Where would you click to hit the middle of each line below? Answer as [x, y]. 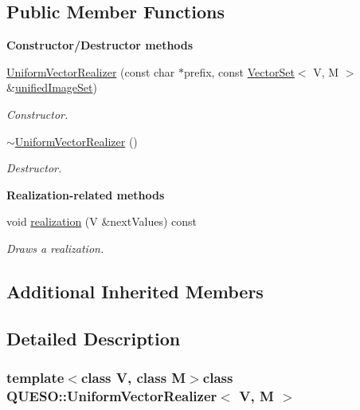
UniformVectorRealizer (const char [91, 71]
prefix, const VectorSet [239, 71]
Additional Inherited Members [135, 291]
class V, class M [133, 378]
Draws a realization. [55, 248]
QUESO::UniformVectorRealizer [112, 395]
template [35, 378]
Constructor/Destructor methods [100, 45]
